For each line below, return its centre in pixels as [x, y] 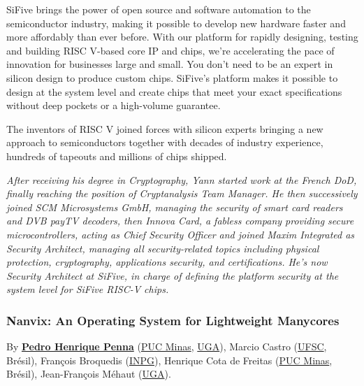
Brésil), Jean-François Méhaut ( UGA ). [89, 374]
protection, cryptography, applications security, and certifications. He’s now [167, 262]
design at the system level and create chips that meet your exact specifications [174, 91]
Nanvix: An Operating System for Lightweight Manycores [173, 320]
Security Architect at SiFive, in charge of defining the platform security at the [173, 275]
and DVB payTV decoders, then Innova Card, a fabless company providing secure [180, 221]
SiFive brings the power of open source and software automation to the [159, 9]
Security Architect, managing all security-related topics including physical [163, 248]
